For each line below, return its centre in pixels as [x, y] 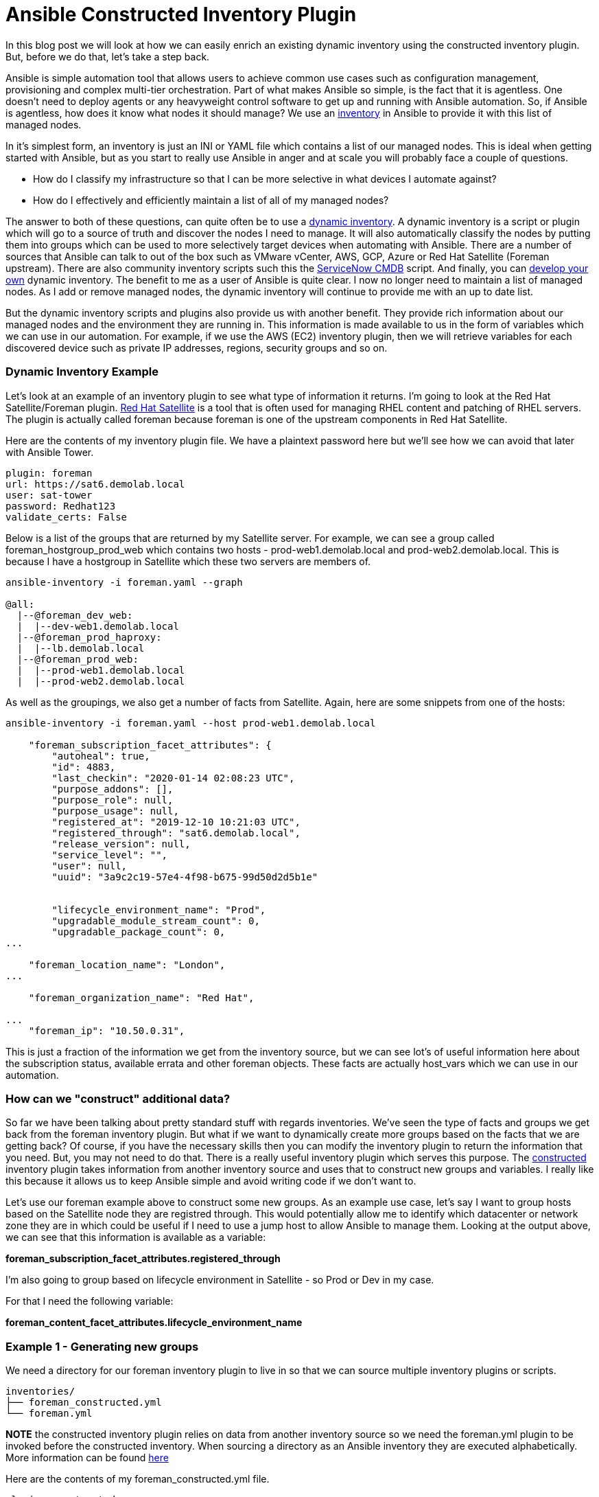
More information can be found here [87, 1458]
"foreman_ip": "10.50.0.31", [107, 1030]
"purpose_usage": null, [115, 811]
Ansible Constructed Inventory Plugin [181, 14]
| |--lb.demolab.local [81, 648]
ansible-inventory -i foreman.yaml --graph [124, 582]
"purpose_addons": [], [113, 789]
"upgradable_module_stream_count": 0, [156, 921]
